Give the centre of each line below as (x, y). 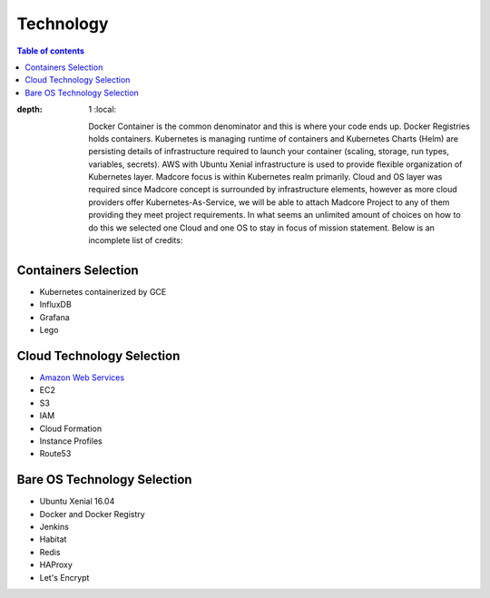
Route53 (55, 454)
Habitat (53, 539)
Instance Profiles (71, 441)
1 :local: (103, 110)
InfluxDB (55, 305)
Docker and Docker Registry (92, 514)
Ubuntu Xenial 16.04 (77, 501)
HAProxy (56, 565)
